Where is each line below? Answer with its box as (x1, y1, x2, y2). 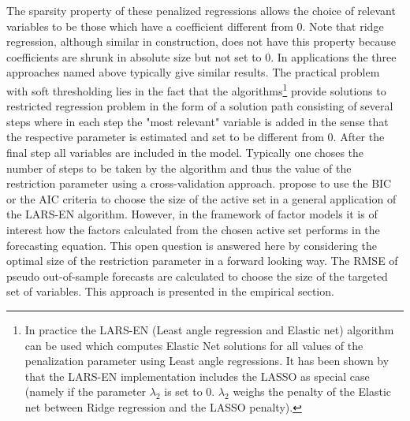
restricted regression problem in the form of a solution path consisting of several (6, 98, 393, 114)
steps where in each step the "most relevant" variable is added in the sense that (6, 113, 389, 129)
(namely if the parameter (24, 383, 147, 400)
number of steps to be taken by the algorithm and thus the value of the (6, 159, 352, 176)
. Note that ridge (302, 17, 384, 34)
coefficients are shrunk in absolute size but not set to (6, 48, 262, 65)
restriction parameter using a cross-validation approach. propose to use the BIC (6, 175, 392, 192)
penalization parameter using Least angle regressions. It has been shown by (24, 352, 389, 369)
